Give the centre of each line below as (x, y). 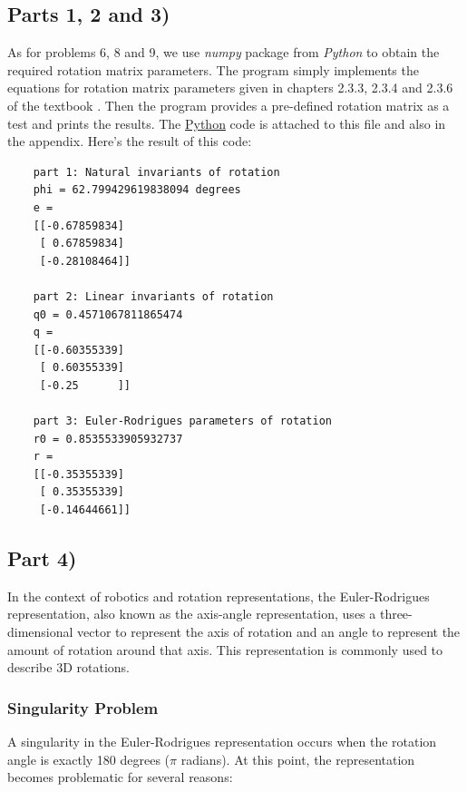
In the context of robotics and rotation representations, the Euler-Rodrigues (219, 596)
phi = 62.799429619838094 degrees (137, 190)
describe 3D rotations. (68, 667)
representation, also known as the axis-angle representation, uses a (192, 614)
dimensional (40, 632)
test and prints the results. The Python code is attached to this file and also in (227, 123)
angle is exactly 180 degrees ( (89, 759)
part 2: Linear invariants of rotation (153, 296)
